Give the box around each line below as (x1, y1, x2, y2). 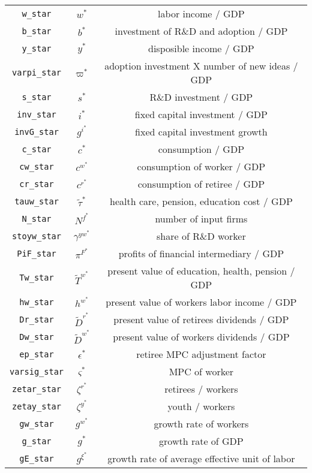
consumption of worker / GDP (137, 159, 266, 173)
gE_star (19, 453, 54, 463)
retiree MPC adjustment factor (136, 347, 266, 361)
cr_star (19, 179, 54, 189)
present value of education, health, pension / (107, 264, 295, 278)
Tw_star (19, 273, 54, 282)
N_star (22, 213, 52, 224)
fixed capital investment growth (135, 125, 268, 138)
